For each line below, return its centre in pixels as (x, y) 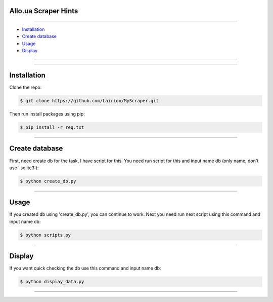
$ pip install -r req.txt (52, 127)
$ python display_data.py (52, 282)
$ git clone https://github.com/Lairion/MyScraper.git (89, 101)
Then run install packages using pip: (47, 114)
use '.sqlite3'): (24, 168)
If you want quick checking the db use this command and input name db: (85, 268)
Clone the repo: (26, 87)
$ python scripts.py (45, 235)
